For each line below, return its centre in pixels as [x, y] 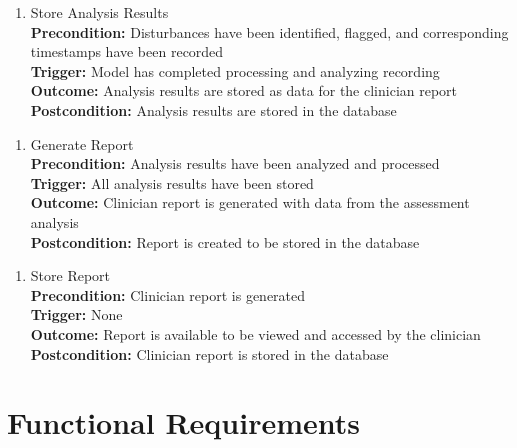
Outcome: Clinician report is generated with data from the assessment [250, 202]
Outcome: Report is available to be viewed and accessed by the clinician [255, 333]
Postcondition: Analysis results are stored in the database [213, 109]
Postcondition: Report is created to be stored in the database [225, 241]
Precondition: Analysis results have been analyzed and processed [235, 163]
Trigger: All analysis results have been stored [172, 182]
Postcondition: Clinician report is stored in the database [209, 353]
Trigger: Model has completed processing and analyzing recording [235, 70]
